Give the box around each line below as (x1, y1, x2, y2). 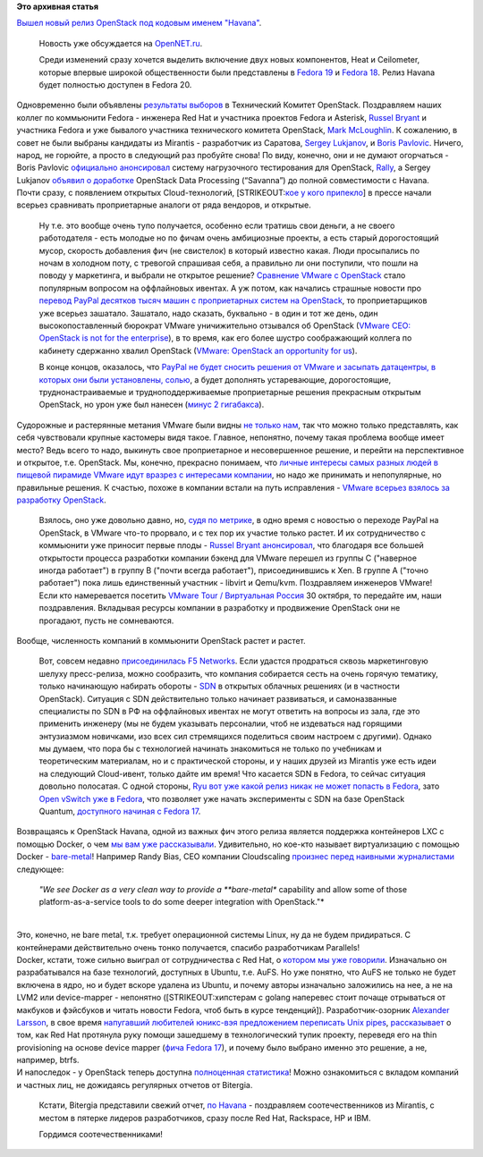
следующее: (16, 864, 64, 874)
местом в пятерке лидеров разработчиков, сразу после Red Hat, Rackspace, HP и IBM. (38, 1112, 371, 1123)
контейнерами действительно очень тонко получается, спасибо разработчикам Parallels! (16, 942, 360, 952)
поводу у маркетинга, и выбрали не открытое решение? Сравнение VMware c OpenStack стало (38, 270, 406, 281)
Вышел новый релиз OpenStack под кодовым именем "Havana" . (16, 18, 262, 29)
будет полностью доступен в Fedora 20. (38, 79, 192, 89)
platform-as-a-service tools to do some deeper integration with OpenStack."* (38, 897, 325, 908)
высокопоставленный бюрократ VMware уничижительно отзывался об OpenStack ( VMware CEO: (38, 320, 411, 331)
